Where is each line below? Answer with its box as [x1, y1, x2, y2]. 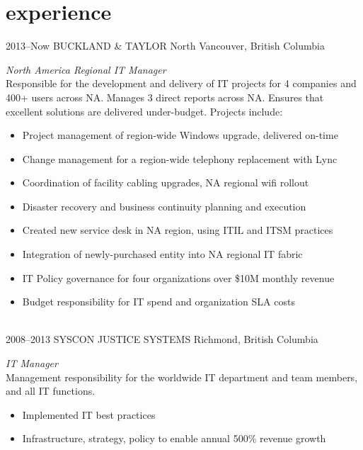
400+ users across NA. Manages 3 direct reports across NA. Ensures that [6, 89, 324, 104]
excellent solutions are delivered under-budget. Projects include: [6, 103, 283, 118]
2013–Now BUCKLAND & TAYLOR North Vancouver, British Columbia [6, 38, 325, 53]
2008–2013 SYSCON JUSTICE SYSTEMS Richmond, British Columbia [6, 332, 318, 347]
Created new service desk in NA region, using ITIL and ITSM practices [22, 223, 333, 237]
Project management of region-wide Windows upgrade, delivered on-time [22, 128, 338, 142]
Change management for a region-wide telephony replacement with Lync [22, 151, 338, 166]
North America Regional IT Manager [6, 62, 166, 77]
